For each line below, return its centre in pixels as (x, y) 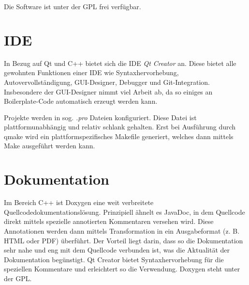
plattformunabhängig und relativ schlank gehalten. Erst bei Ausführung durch (120, 127)
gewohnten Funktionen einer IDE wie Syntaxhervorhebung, (91, 72)
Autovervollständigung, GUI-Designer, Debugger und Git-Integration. (107, 82)
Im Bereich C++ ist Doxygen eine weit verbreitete (79, 202)
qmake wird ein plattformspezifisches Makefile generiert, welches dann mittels (119, 136)
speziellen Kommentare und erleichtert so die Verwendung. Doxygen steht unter (122, 269)
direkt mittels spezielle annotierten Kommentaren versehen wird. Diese (109, 221)
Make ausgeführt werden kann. (50, 146)
